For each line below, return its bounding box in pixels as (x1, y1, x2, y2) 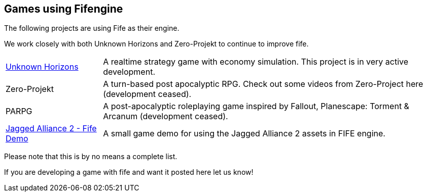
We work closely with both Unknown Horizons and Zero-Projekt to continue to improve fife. (4, 39, 309, 48)
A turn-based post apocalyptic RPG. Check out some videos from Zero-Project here (103, 79, 423, 89)
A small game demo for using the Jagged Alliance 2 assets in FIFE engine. (103, 128, 385, 139)
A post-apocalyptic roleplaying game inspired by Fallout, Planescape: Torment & (103, 101, 409, 112)
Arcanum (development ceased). (103, 111, 228, 122)
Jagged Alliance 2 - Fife (6, 123, 97, 134)
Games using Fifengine (4, 3, 123, 15)
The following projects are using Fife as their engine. (4, 24, 180, 33)
